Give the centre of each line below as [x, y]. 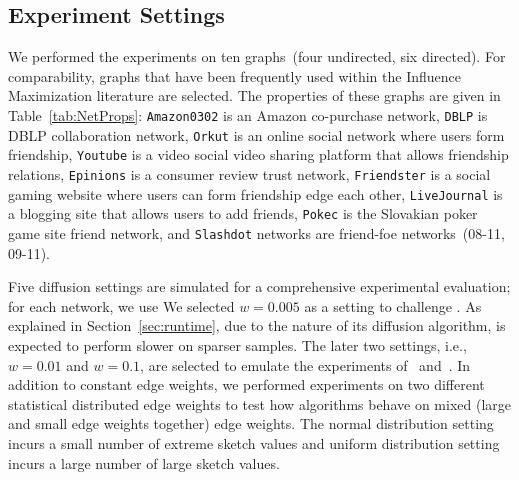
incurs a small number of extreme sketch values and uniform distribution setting [254, 442]
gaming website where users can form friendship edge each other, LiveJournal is [255, 193]
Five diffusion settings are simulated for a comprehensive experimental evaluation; [259, 286]
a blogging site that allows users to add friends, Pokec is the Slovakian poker [243, 213]
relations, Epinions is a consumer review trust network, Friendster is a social [249, 173]
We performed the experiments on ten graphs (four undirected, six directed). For [257, 56]
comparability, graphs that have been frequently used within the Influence [234, 75]
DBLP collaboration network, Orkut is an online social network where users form [256, 134]
